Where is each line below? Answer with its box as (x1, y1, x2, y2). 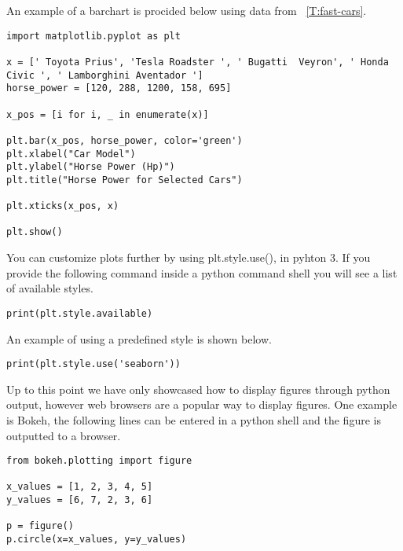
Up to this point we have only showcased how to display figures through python (6, 380, 390, 397)
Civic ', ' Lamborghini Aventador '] (6, 69, 203, 81)
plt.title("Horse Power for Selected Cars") (6, 174, 243, 186)
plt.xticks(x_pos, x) (6, 200, 119, 212)
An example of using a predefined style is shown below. (6, 330, 272, 347)
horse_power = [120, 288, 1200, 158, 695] (6, 83, 232, 94)
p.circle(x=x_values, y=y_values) (6, 534, 187, 545)
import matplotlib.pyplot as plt (6, 30, 181, 42)
